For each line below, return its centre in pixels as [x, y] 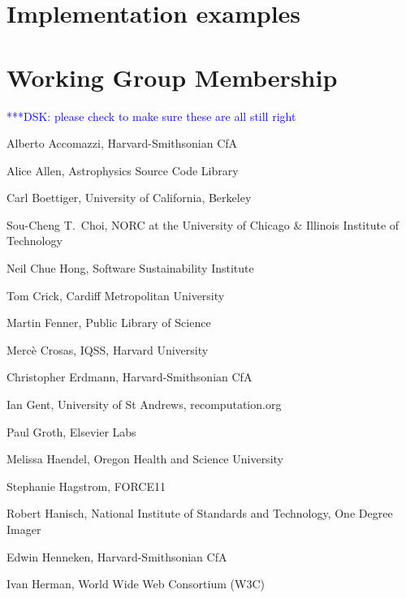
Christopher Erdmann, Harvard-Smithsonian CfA [130, 377]
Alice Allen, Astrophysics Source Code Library [123, 170]
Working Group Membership [172, 77]
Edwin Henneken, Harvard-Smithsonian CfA [117, 556]
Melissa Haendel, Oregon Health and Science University [145, 459]
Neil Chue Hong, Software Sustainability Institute [130, 268]
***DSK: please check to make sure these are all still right [151, 116]
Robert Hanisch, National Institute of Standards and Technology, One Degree [200, 513]
